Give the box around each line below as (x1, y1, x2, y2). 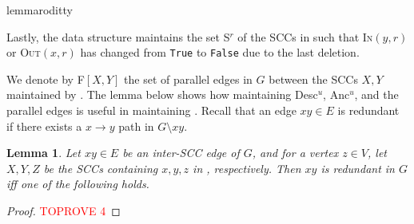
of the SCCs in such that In (237, 28, 373, 45)
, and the (354, 86, 399, 103)
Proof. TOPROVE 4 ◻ (6, 202, 121, 218)
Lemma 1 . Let (6, 144, 81, 161)
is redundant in (320, 159, 395, 176)
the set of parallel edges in (124, 70, 253, 87)
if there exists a (6, 117, 82, 134)
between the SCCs (269, 70, 358, 87)
